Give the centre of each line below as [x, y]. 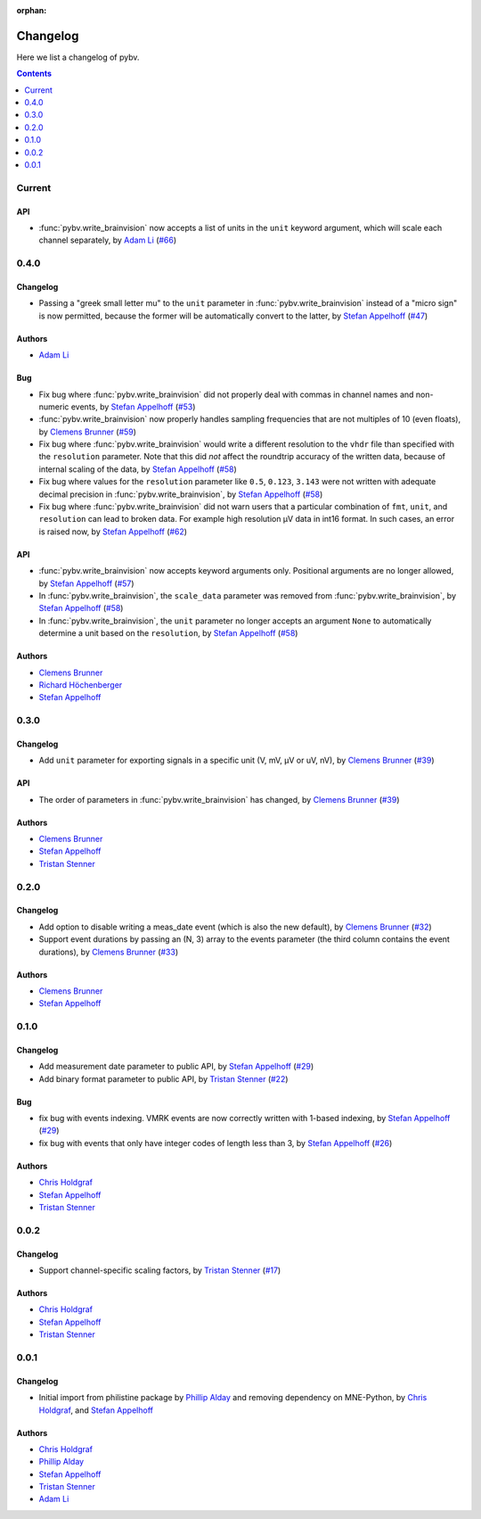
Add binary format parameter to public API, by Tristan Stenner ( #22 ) [163, 1078]
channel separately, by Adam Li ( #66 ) [108, 240]
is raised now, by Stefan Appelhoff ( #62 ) [113, 532]
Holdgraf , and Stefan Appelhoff [96, 1410]
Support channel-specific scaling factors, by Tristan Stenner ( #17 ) [160, 1270]
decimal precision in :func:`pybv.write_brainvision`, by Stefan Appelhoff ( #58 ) [181, 494]
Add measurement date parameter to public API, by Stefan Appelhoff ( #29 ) [176, 1067]
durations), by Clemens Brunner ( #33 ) [109, 952]
